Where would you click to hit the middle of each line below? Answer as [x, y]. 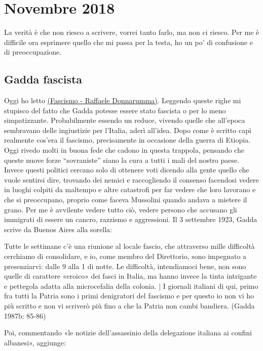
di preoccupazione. [33, 52]
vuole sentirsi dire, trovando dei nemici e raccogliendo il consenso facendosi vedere [131, 179]
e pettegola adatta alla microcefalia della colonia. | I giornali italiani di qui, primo [131, 286]
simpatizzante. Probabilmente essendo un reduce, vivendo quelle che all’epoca [125, 120]
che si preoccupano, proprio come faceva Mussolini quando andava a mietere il [126, 200]
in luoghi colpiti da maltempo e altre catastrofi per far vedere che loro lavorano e [130, 189]
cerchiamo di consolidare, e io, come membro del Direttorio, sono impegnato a [125, 256]
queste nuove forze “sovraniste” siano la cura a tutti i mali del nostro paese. [122, 160]
